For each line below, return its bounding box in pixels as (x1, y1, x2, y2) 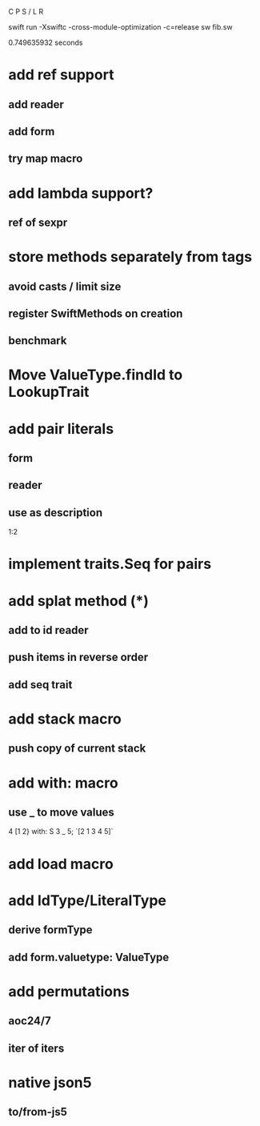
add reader (8, 98, 64, 111)
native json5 (8, 1073, 92, 1092)
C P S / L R (8, 7, 44, 16)
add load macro (8, 855, 114, 873)
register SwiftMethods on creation (8, 307, 183, 320)
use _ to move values (8, 805, 114, 819)
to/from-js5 (8, 1105, 68, 1119)
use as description (8, 506, 103, 519)
